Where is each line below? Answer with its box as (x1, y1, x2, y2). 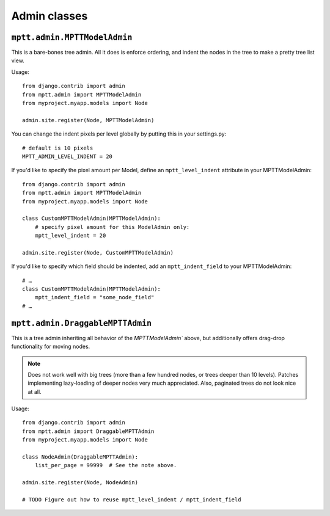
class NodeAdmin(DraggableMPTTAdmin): (22, 454, 139, 460)
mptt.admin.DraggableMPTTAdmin (11, 318, 152, 328)
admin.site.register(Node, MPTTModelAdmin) (22, 117, 155, 123)
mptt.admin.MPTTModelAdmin (11, 32, 133, 42)
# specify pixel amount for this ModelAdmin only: (34, 223, 190, 230)
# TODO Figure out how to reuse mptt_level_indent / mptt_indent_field (22, 496, 241, 503)
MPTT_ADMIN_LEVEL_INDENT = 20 (22, 153, 113, 160)
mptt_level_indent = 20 (34, 232, 106, 239)
